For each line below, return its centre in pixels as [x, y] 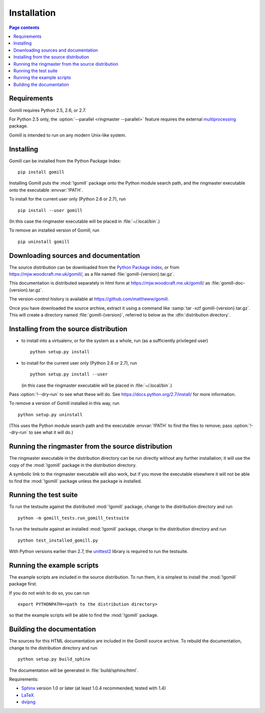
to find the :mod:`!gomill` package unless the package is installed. [76, 481]
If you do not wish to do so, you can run [49, 593]
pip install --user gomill [50, 210]
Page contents [24, 27]
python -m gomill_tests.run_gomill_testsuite [74, 518]
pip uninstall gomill [44, 241]
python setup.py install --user [69, 374]
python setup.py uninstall [50, 414]
